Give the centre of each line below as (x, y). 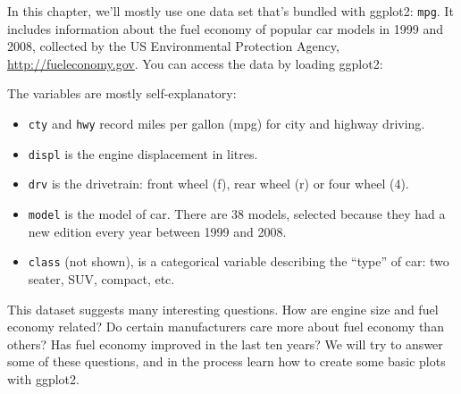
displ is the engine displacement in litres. (143, 153)
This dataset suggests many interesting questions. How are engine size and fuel (223, 309)
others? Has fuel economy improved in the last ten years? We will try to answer (225, 344)
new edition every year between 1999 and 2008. (157, 231)
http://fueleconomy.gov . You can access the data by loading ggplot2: (195, 63)
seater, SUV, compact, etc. (101, 278)
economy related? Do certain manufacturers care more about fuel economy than (226, 327)
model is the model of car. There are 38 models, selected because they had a (237, 214)
